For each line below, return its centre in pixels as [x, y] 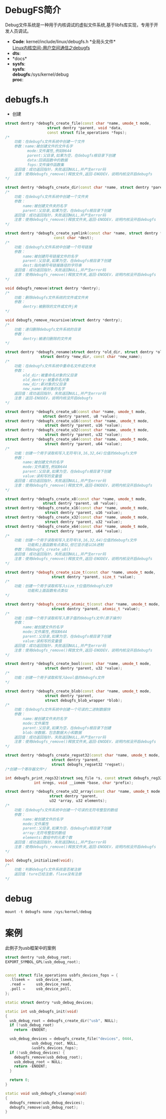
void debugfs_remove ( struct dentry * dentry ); [53, 288]
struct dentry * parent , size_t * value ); [94, 577]
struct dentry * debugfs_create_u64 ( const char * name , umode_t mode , [77, 439]
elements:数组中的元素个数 [48, 838]
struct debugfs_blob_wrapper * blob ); [83, 700]
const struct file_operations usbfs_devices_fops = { [62, 975]
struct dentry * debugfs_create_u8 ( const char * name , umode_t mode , [76, 411]
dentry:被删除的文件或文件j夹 [50, 307]
